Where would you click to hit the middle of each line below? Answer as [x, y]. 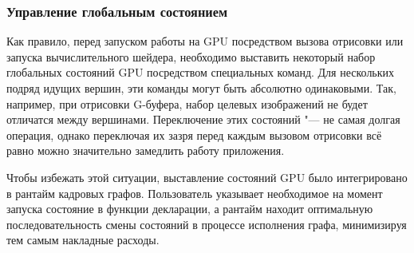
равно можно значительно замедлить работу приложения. [146, 150]
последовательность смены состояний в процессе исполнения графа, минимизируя [207, 224]
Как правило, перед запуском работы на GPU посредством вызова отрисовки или [205, 41]
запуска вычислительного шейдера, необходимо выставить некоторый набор [191, 56]
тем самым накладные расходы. [83, 240]
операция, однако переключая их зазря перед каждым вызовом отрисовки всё [194, 134]
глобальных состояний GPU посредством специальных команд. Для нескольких [201, 72]
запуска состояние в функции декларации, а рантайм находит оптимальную [190, 209]
